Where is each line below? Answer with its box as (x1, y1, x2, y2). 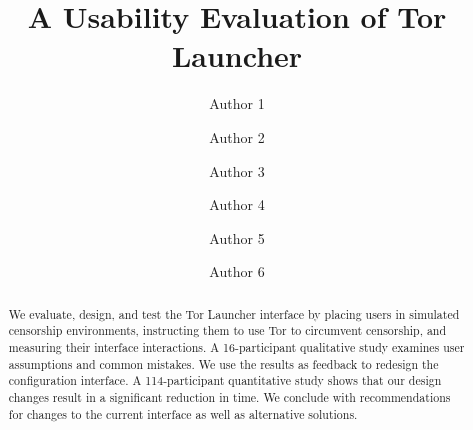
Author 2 (209, 126, 265, 147)
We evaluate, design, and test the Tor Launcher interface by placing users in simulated (8, 305, 460, 322)
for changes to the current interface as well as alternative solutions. (8, 405, 358, 422)
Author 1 (209, 93, 265, 114)
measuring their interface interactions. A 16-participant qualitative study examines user (8, 338, 465, 355)
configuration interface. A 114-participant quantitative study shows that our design (8, 372, 442, 389)
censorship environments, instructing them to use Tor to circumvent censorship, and (8, 322, 447, 339)
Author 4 (209, 194, 265, 215)
